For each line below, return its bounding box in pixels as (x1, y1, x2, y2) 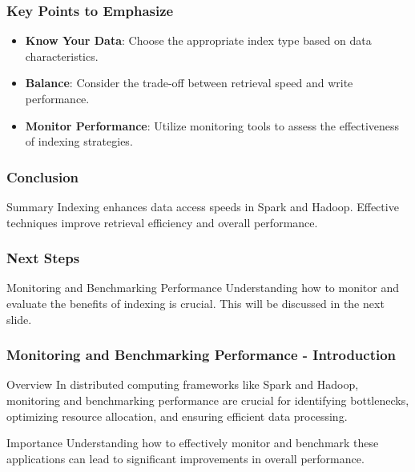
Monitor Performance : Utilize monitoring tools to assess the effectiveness (25, 117, 400, 134)
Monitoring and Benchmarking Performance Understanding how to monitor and (6, 279, 399, 296)
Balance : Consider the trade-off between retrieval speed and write (25, 74, 353, 91)
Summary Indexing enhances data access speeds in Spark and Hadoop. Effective (6, 198, 399, 214)
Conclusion (6, 166, 79, 186)
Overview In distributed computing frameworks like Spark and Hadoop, (6, 376, 359, 393)
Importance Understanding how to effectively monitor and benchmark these (6, 434, 379, 451)
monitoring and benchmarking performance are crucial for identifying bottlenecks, (6, 392, 409, 408)
